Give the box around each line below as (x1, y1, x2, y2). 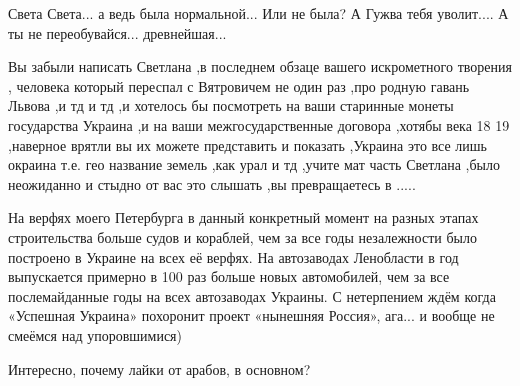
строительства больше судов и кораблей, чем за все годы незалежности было (8, 226, 477, 247)
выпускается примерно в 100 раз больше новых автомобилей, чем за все (8, 266, 450, 287)
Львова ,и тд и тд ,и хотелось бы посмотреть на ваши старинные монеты (8, 95, 454, 116)
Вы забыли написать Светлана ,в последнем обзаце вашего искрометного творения (8, 56, 512, 77)
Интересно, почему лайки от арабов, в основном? (8, 358, 311, 379)
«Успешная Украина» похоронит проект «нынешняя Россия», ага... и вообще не (8, 305, 495, 326)
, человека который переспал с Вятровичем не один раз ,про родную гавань (8, 75, 470, 96)
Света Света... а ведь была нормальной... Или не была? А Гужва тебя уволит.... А (8, 3, 509, 23)
